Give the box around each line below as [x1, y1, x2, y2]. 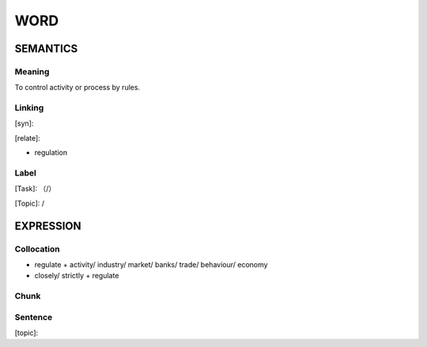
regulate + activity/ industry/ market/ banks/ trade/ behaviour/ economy [34, 259, 268, 269]
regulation [34, 148, 67, 157]
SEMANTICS [14, 42, 78, 55]
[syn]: [14, 119, 34, 128]
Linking [14, 103, 44, 114]
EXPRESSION [14, 219, 81, 232]
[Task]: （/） [14, 184, 56, 194]
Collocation [14, 243, 60, 255]
